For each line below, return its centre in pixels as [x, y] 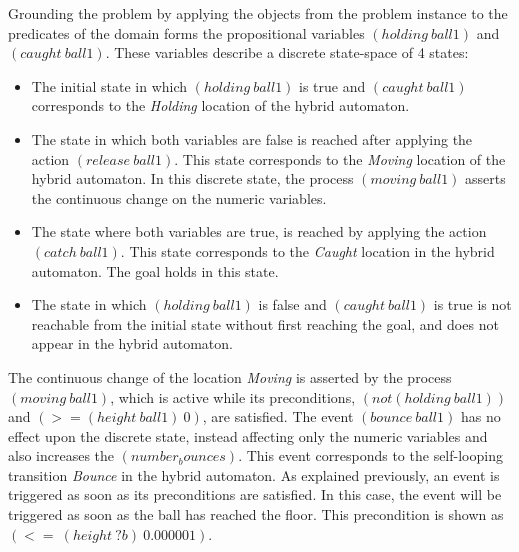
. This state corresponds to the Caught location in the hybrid [307, 250]
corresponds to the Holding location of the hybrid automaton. [220, 105]
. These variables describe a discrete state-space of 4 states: [287, 52]
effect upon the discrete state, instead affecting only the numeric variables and [248, 435]
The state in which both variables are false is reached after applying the [252, 138]
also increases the [61, 455]
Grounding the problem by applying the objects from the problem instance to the [258, 13]
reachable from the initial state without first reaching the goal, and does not [265, 323]
